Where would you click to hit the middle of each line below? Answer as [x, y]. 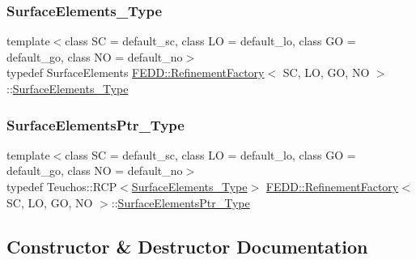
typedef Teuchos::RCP [62, 186]
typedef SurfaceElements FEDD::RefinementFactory [136, 72]
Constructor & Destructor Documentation [187, 246]
